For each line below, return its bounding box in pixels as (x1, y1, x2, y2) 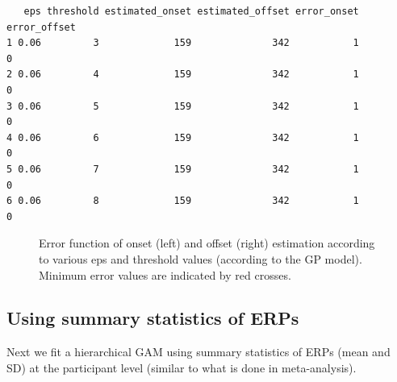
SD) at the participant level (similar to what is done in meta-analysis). (6, 359, 357, 376)
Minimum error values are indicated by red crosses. (39, 266, 291, 283)
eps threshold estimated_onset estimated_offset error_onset (23, 6, 359, 17)
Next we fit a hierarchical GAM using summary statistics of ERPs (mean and (6, 343, 391, 360)
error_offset (6, 21, 76, 33)
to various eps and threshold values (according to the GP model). (39, 250, 362, 267)
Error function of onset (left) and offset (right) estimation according (39, 235, 375, 251)
